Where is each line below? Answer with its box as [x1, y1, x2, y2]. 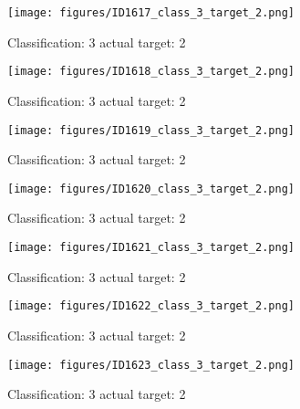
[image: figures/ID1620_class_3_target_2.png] [7, 182, 295, 195]
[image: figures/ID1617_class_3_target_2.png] [7, 6, 295, 19]
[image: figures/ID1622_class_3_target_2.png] [7, 299, 295, 313]
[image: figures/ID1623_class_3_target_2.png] [7, 358, 295, 372]
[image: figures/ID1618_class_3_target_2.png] [7, 65, 295, 79]
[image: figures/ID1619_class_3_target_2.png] [7, 123, 295, 137]
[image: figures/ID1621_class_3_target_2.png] [7, 241, 295, 254]
